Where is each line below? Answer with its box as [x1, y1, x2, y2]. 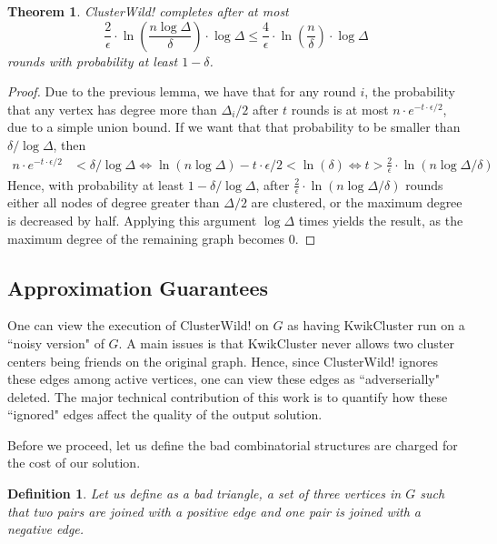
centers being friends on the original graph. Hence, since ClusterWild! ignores [7, 351, 438, 370]
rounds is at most [291, 99, 389, 118]
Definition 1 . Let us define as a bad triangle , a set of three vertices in [7, 484, 402, 503]
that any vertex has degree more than [7, 99, 217, 118]
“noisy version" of [7, 333, 104, 352]
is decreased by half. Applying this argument [7, 210, 257, 229]
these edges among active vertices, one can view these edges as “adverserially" [7, 369, 440, 388]
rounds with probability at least [7, 51, 178, 70]
